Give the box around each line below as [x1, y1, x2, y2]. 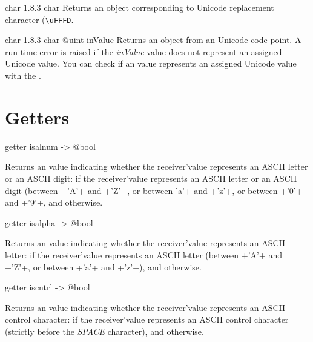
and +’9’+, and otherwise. [5, 196, 103, 209]
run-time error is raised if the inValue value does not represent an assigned [5, 45, 282, 58]
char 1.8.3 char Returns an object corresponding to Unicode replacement [5, 1, 274, 13]
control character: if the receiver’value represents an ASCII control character [5, 313, 289, 326]
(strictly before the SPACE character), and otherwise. [5, 324, 204, 337]
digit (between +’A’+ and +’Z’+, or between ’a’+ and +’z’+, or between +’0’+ [5, 184, 303, 196]
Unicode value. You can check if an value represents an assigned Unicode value [5, 57, 297, 70]
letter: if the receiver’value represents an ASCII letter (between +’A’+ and [5, 248, 283, 261]
